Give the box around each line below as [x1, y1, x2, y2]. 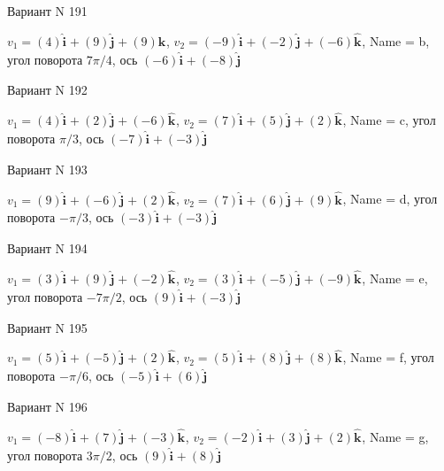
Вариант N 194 [7, 239, 88, 258]
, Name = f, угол [342, 348, 434, 367]
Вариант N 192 [7, 81, 88, 99]
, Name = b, [362, 31, 430, 50]
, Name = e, [362, 269, 428, 288]
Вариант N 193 [7, 159, 88, 178]
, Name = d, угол [342, 189, 438, 208]
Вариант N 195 [7, 318, 88, 336]
